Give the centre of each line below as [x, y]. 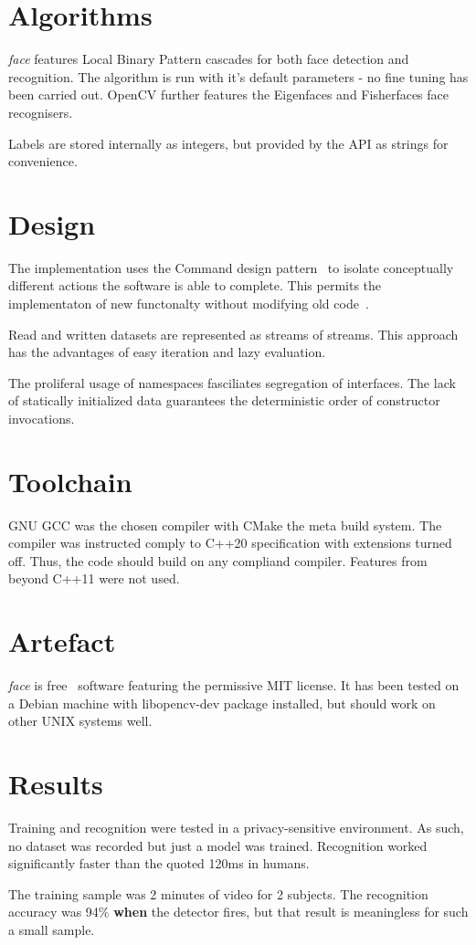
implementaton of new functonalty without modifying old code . [189, 303]
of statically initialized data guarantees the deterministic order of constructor [224, 400]
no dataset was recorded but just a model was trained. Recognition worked [218, 845]
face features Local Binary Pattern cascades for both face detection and [209, 59]
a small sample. [52, 930]
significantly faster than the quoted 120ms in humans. [159, 863]
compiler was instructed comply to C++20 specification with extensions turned [230, 543]
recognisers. [41, 112]
